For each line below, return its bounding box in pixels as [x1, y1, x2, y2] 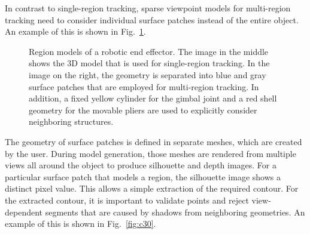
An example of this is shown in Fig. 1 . [5, 25, 146, 38]
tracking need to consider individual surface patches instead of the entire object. [5, 13, 299, 26]
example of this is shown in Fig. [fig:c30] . [5, 217, 156, 230]
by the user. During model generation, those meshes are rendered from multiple [5, 147, 296, 159]
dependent [5, 205, 43, 218]
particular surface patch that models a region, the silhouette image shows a [5, 170, 281, 183]
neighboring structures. [29, 115, 114, 128]
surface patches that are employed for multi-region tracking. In [29, 80, 259, 93]
